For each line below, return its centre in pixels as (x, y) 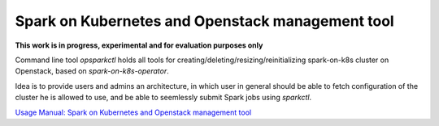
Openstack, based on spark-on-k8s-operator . (92, 71)
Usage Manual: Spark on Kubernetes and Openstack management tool (133, 112)
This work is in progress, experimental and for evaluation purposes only (139, 45)
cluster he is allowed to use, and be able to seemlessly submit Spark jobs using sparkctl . (163, 98)
